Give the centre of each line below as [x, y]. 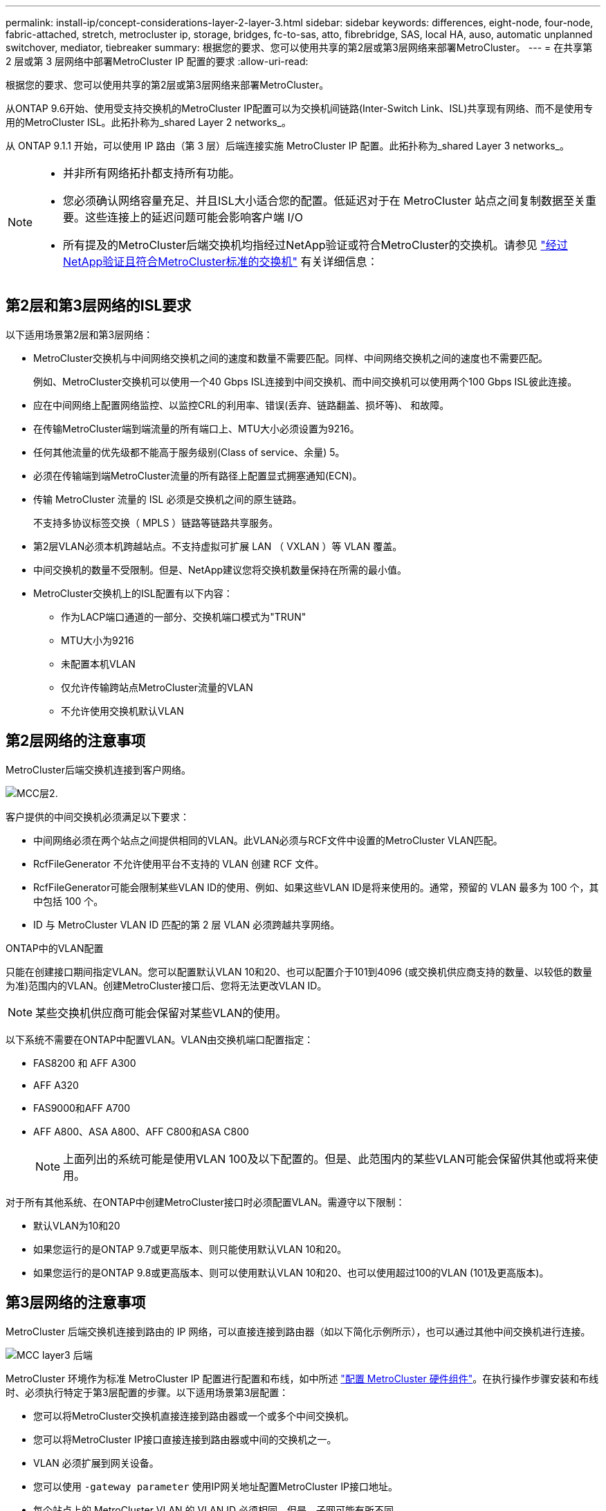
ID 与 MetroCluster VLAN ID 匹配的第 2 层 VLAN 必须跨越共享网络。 [187, 924]
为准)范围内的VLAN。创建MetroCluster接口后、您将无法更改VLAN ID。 [166, 985]
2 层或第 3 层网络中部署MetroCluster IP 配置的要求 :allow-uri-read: [157, 61]
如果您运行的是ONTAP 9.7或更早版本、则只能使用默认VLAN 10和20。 [190, 1249]
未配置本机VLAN [98, 663]
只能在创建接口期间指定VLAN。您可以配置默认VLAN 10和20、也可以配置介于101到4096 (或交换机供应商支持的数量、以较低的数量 [299, 971]
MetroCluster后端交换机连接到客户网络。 [98, 769]
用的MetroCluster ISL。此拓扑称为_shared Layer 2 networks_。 [148, 122]
